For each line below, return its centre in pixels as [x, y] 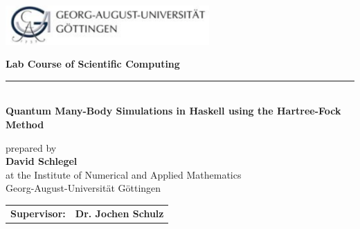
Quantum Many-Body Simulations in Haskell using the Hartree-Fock [173, 111]
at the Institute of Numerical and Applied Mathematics [124, 174]
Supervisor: [38, 213]
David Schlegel [42, 161]
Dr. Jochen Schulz [119, 213]
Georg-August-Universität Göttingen [83, 188]
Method [25, 125]
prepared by [31, 147]
